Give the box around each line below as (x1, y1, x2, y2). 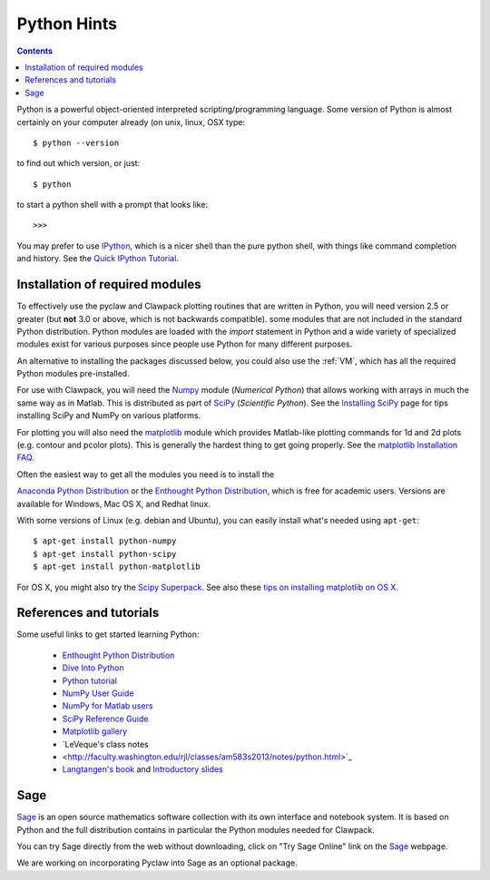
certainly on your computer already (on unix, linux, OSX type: (16, 116, 245, 127)
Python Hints (16, 14, 118, 34)
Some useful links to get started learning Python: (16, 629, 200, 640)
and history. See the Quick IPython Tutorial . (16, 253, 179, 264)
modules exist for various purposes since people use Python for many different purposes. (16, 338, 353, 349)
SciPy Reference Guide (62, 713, 149, 724)
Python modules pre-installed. (16, 368, 131, 379)
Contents (16, 45, 54, 56)
